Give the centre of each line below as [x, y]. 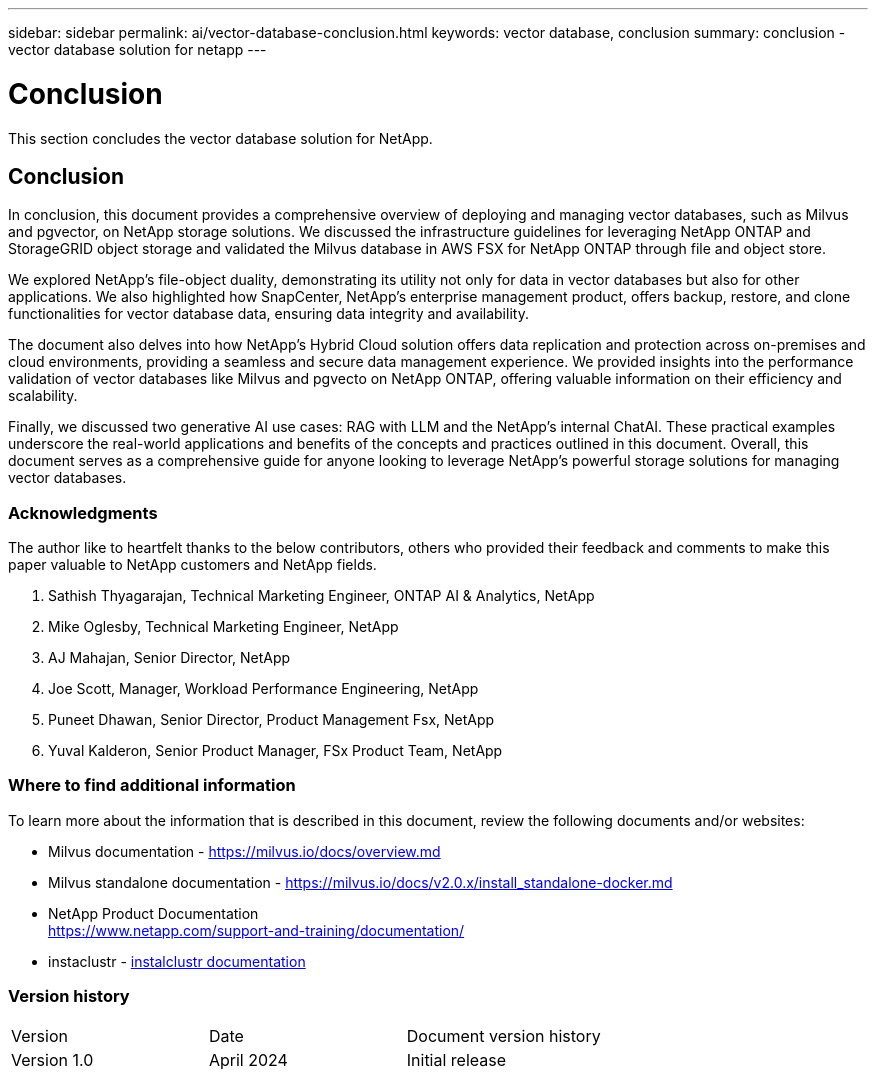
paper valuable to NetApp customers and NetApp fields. [192, 565]
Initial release [456, 1059]
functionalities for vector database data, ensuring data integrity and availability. [268, 314]
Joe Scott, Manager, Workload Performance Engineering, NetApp [263, 689]
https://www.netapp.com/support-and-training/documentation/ [256, 930]
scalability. [43, 396]
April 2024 [248, 1059]
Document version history [503, 1035]
